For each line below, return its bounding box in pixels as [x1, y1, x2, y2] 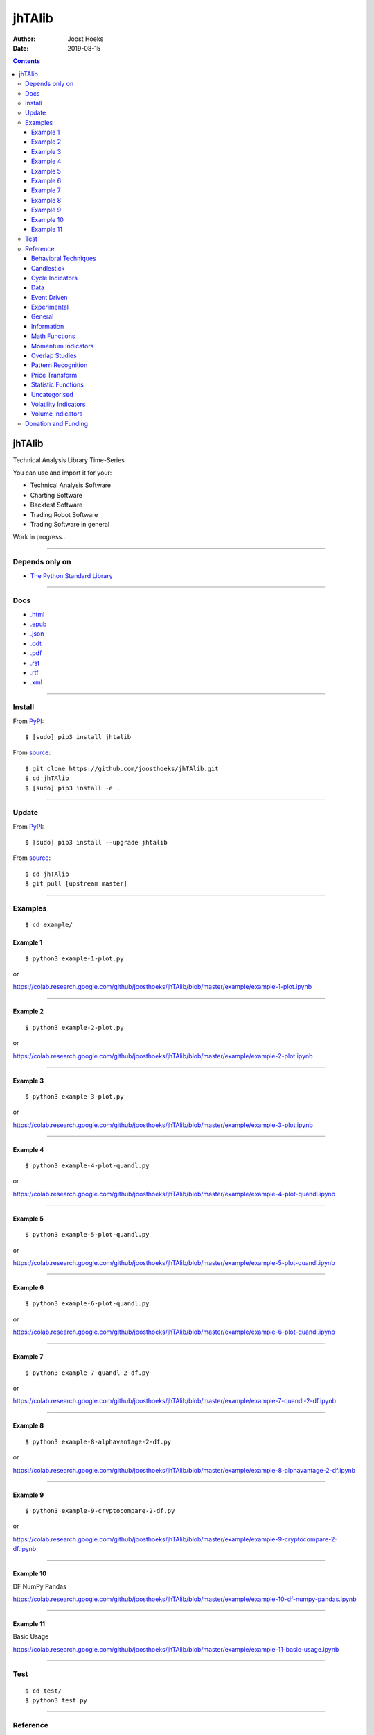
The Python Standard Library [30, 571, 114, 579]
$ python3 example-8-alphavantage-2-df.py [25, 1437, 172, 1446]
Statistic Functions [31, 380, 84, 389]
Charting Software [30, 491, 83, 499]
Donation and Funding [25, 419, 89, 428]
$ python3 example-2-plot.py [25, 1024, 124, 1031]
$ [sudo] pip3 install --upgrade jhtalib [25, 838, 168, 847]
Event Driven [31, 293, 68, 301]
